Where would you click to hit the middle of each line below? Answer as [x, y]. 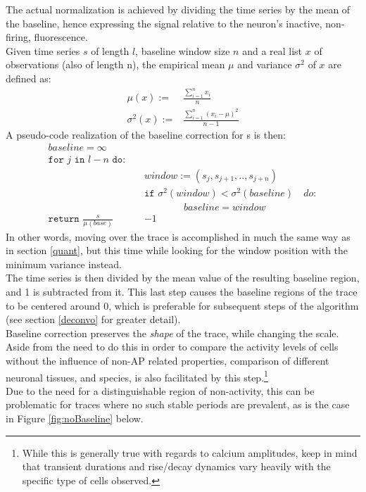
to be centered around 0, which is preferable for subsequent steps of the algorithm [182, 305]
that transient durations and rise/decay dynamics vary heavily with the [176, 466]
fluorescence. [61, 37]
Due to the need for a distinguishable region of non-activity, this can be [160, 390]
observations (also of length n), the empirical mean [115, 64]
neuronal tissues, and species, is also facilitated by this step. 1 [137, 376]
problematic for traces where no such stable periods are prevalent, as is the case [178, 404]
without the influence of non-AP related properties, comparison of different [168, 360]
